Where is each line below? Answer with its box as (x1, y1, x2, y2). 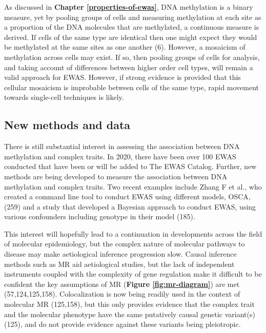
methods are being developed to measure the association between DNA (4, 171, 228, 181)
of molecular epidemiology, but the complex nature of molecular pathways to (4, 238, 245, 249)
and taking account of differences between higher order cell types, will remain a (4, 61, 253, 72)
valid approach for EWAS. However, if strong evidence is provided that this (4, 72, 241, 82)
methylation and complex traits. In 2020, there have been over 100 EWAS (4, 151, 236, 161)
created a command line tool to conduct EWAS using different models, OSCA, (4, 191, 251, 202)
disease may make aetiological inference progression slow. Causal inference (4, 248, 237, 259)
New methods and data (4, 117, 131, 133)
